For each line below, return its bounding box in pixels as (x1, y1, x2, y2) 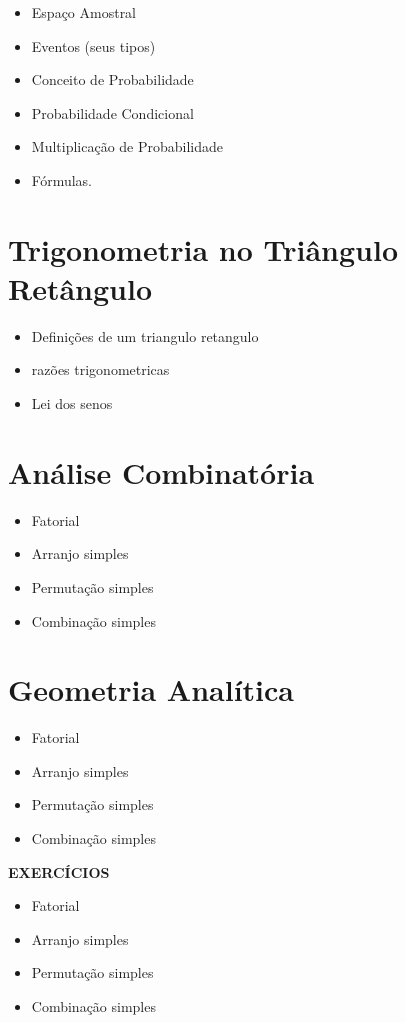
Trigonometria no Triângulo (8, 228, 398, 269)
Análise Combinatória (8, 451, 315, 492)
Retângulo (8, 267, 153, 308)
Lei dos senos (31, 393, 113, 414)
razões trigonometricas (31, 359, 170, 380)
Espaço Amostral (31, 2, 137, 22)
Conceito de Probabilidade (31, 69, 194, 90)
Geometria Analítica (8, 669, 294, 710)
